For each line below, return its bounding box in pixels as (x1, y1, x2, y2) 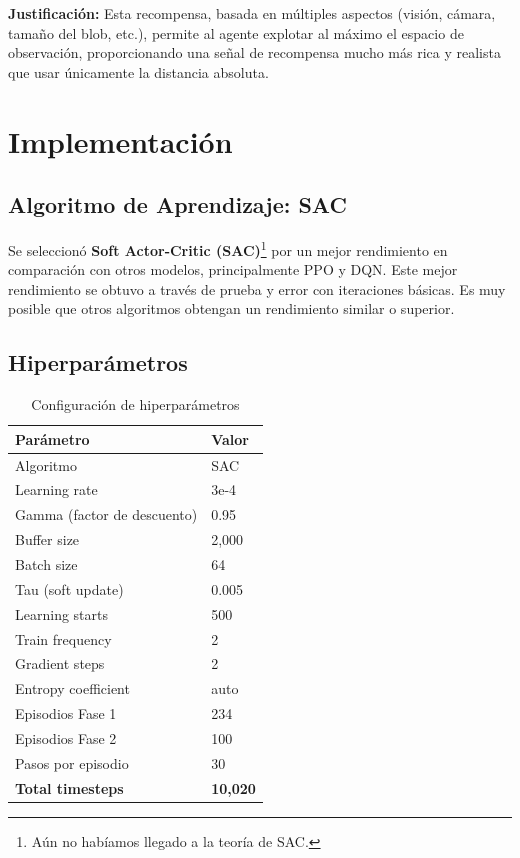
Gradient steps (15, 653, 105, 674)
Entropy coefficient (15, 678, 130, 699)
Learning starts (15, 603, 108, 624)
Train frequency (15, 628, 112, 649)
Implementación (8, 120, 233, 161)
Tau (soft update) (15, 578, 124, 599)
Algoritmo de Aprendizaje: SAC (8, 189, 347, 220)
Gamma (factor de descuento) (15, 504, 198, 525)
